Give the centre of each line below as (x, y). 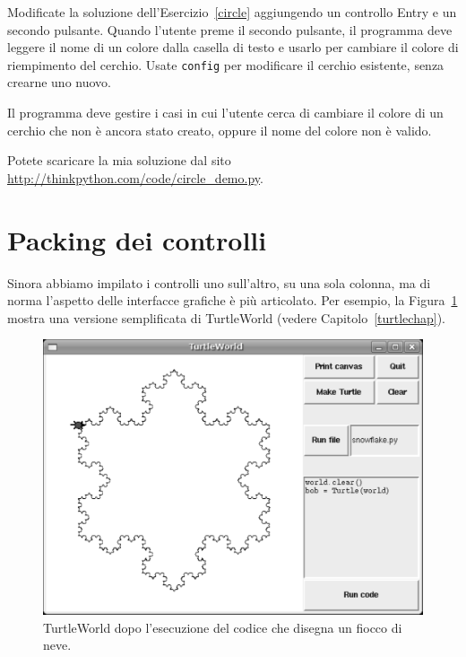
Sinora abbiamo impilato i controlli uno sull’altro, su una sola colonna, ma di (219, 282)
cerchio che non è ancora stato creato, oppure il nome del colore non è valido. (220, 130)
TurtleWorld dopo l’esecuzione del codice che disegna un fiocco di (223, 627)
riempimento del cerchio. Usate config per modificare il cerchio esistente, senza (226, 64)
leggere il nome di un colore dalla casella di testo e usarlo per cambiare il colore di (233, 47)
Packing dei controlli (137, 239)
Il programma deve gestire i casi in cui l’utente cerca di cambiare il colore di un (225, 113)
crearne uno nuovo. (59, 82)
